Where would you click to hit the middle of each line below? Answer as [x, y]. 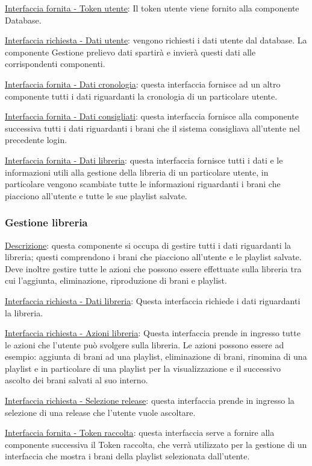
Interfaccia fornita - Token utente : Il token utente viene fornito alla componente [152, 8]
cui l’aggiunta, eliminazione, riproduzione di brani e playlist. [116, 280]
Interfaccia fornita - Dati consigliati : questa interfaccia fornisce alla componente [152, 116]
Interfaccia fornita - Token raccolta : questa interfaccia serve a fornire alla [140, 432]
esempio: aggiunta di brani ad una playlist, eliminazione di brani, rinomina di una [156, 356]
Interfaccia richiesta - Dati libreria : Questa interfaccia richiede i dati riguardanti [153, 300]
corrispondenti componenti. [55, 64]
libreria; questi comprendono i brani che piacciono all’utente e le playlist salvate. [153, 257]
